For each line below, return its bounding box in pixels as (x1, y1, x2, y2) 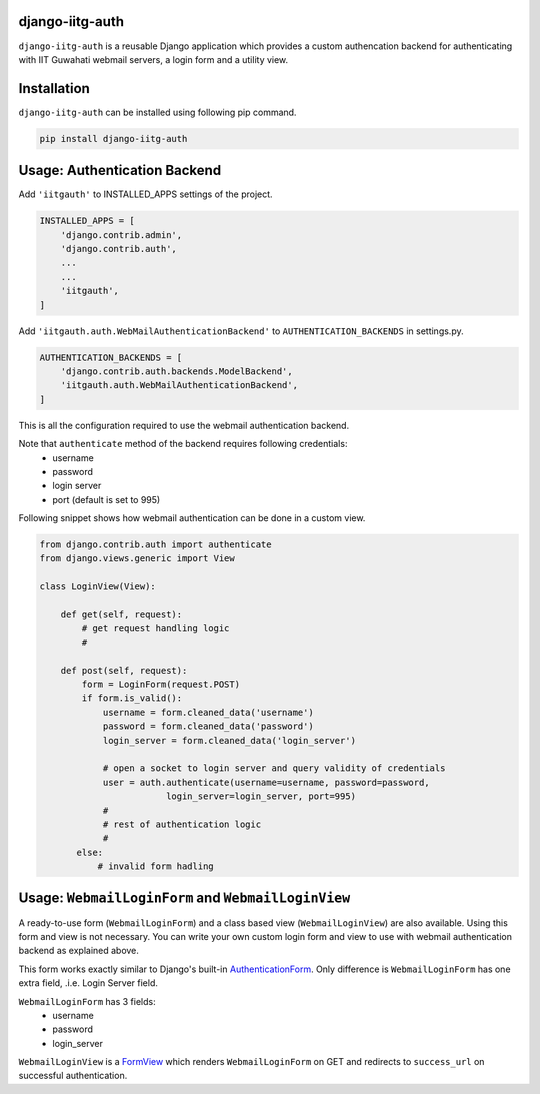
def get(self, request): (60, 609, 183, 620)
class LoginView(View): (39, 581, 157, 592)
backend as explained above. (18, 945, 140, 957)
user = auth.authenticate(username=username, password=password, (102, 776, 430, 788)
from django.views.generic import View (39, 553, 235, 564)
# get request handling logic (81, 623, 230, 634)
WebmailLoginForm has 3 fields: (18, 995, 156, 1007)
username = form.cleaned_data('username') (102, 706, 314, 718)
